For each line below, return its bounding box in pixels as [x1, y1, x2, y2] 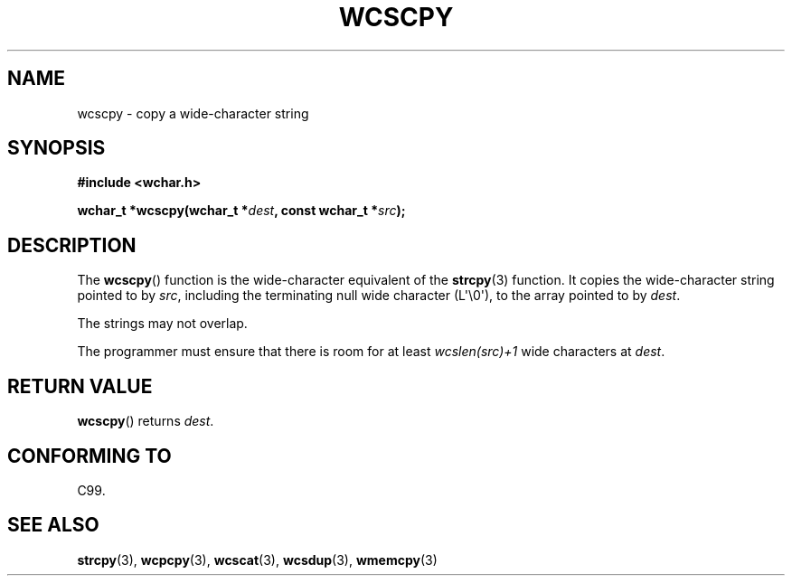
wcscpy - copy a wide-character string [77, 105, 309, 121]
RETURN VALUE [7, 374, 153, 398]
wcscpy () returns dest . [77, 413, 214, 429]
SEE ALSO [7, 513, 99, 537]
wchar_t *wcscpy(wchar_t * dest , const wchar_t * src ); [77, 202, 406, 219]
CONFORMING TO [7, 444, 172, 467]
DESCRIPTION [7, 233, 137, 257]
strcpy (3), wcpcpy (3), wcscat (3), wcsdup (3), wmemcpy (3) [77, 551, 438, 568]
